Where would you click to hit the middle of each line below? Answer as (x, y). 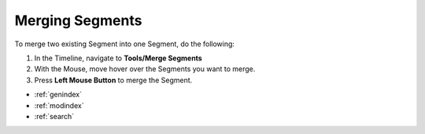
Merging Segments (78, 20)
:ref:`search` (54, 116)
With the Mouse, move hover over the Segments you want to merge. (145, 69)
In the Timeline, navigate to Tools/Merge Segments (118, 58)
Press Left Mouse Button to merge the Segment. (113, 80)
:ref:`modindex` (59, 105)
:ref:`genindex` (58, 95)
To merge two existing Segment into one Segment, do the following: (125, 44)
